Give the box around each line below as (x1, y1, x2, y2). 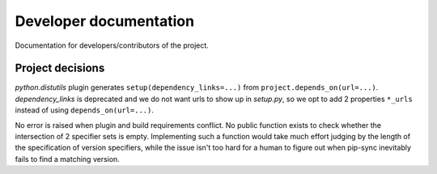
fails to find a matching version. (15, 154, 121, 163)
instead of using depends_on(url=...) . (15, 105, 154, 115)
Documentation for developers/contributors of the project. (15, 40, 210, 50)
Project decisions (15, 62, 105, 75)
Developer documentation (15, 12, 194, 30)
